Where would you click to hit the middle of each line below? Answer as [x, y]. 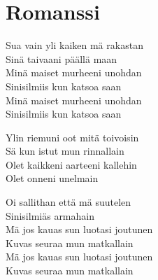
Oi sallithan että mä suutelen [69, 202]
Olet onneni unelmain [52, 178]
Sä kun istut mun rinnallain [65, 151]
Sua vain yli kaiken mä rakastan [74, 45]
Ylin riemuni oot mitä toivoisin [72, 137]
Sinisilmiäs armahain [50, 215]
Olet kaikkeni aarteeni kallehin [71, 164]
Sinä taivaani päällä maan [62, 58]
